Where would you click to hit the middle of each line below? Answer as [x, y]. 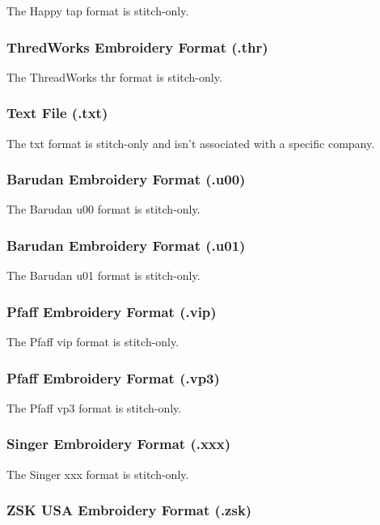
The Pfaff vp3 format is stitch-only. [94, 407]
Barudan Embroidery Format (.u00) [126, 179]
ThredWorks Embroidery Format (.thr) [137, 47]
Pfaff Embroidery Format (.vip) [112, 311]
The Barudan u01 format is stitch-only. [103, 275]
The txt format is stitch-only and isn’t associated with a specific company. [191, 143]
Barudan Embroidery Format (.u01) [126, 245]
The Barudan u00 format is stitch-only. [103, 209]
